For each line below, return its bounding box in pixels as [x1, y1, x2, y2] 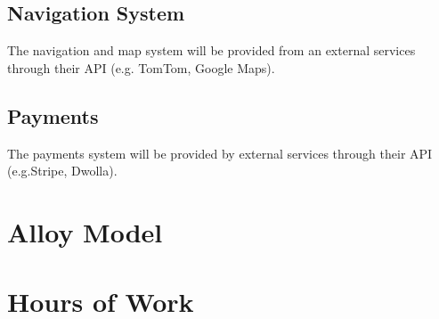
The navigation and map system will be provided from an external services [7, 41, 416, 60]
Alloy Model [7, 213, 163, 249]
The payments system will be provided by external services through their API [7, 143, 433, 162]
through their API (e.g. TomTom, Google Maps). [7, 58, 275, 77]
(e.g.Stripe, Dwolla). [7, 161, 118, 180]
